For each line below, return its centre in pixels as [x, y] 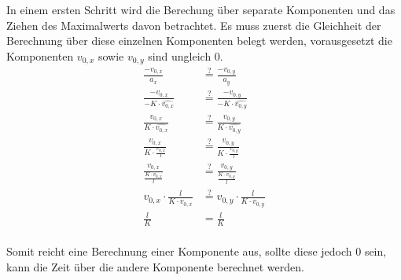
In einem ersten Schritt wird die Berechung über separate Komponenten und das [201, 9]
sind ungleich [180, 55]
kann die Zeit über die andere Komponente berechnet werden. [155, 266]
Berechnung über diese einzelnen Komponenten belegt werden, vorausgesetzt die [199, 41]
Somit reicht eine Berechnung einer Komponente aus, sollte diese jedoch [179, 251]
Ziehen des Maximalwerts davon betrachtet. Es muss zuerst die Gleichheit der [194, 25]
